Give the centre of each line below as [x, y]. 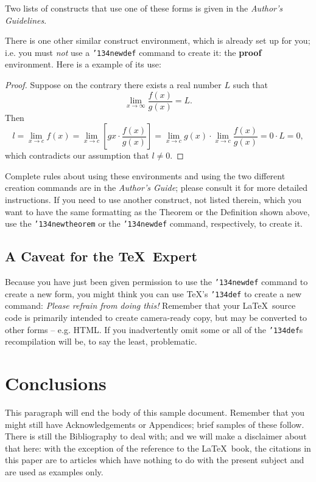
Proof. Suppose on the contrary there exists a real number [113, 85]
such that [250, 85]
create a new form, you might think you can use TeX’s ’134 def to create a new [153, 293]
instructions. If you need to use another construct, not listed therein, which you [153, 200]
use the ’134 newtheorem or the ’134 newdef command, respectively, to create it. [154, 223]
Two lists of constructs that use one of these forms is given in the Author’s [144, 8]
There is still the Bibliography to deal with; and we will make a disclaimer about [156, 436]
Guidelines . [26, 20]
